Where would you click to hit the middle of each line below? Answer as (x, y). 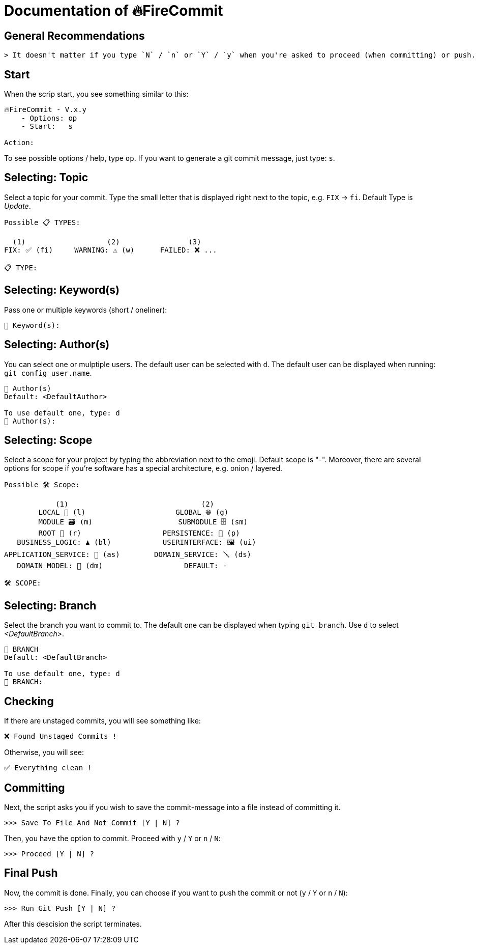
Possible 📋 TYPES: (42, 222)
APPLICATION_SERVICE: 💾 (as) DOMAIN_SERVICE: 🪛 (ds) (128, 555)
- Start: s (47, 127)
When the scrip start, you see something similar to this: (96, 94)
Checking (29, 701)
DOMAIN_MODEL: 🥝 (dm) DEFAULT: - (122, 566)
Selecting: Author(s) (57, 345)
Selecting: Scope (48, 440)
